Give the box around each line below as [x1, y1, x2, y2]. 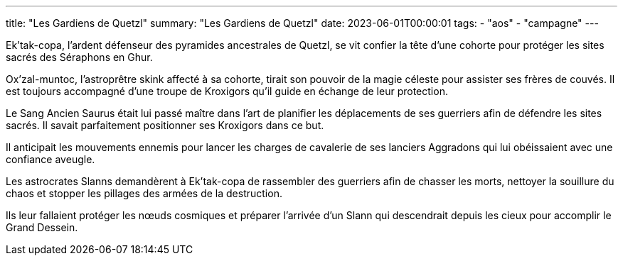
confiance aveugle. [6, 153, 95, 165]
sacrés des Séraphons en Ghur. [6, 51, 153, 63]
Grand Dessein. [6, 221, 78, 233]
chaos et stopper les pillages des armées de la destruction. [6, 187, 282, 199]
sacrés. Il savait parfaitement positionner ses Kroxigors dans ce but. [6, 119, 324, 131]
